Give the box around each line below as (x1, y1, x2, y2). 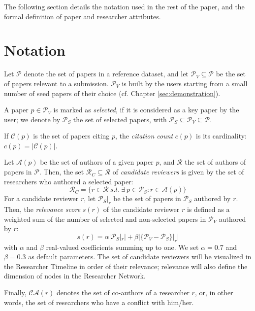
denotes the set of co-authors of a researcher (57, 287, 190, 297)
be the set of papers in (113, 193, 181, 204)
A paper (4, 104, 29, 115)
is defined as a (187, 204, 230, 214)
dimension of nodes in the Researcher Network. (4, 271, 146, 281)
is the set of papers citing (33, 131, 110, 141)
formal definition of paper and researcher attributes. (4, 11, 161, 21)
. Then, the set (39, 167, 84, 177)
